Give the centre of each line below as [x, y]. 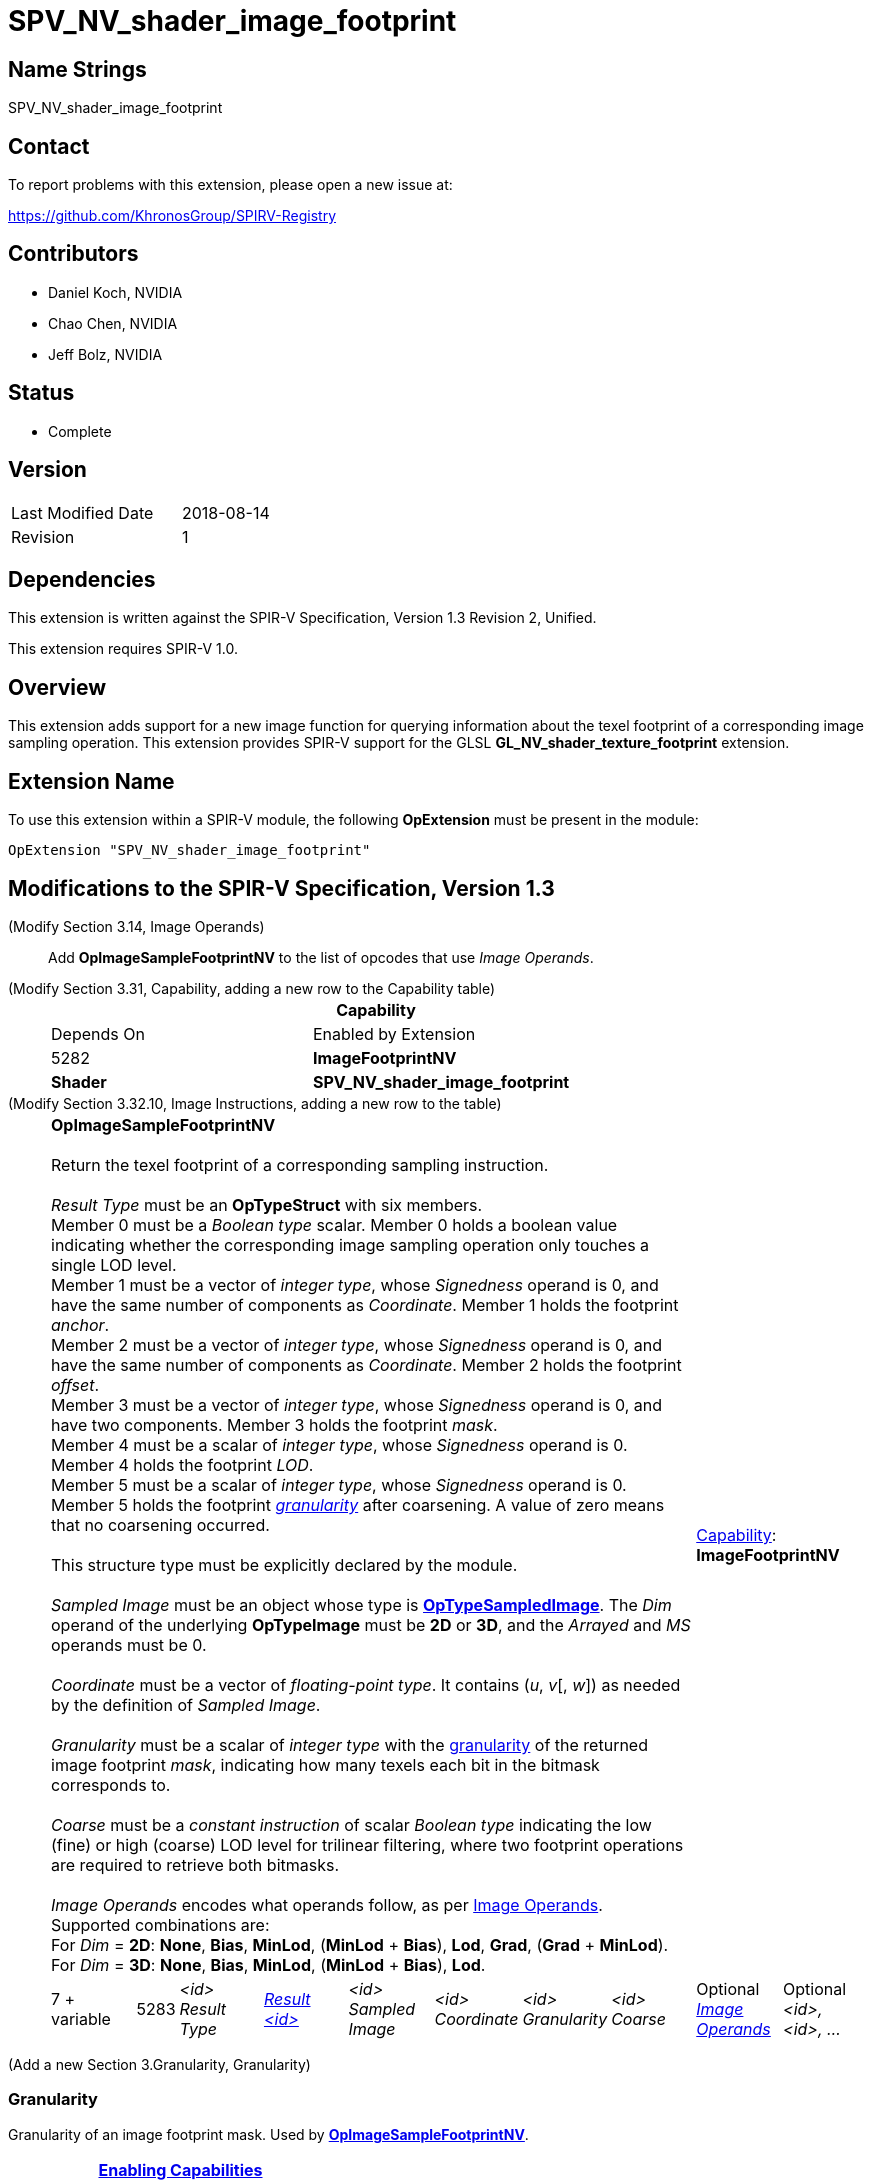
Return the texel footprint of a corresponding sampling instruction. [300, 1164]
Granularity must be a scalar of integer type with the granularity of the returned [349, 1744]
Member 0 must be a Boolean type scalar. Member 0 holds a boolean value [334, 1224]
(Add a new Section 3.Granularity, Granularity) [159, 2064]
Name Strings [77, 69]
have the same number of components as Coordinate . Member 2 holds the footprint [366, 1364]
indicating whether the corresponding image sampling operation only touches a [350, 1244]
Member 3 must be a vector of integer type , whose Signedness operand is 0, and [357, 1404]
